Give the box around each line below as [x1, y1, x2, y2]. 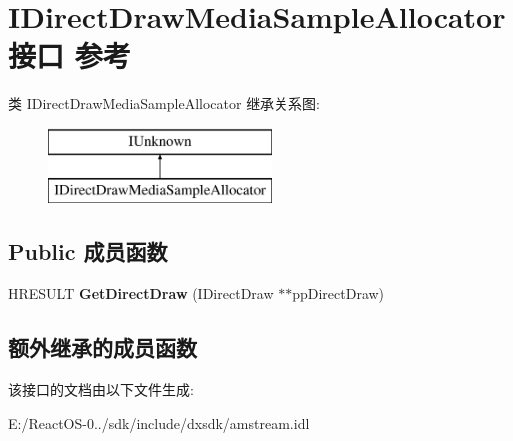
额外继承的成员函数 [8, 332, 197, 363]
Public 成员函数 [8, 236, 168, 267]
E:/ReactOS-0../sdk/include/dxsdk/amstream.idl [8, 412, 310, 433]
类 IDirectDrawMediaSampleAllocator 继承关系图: [8, 93, 321, 114]
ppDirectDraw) [292, 283, 385, 304]
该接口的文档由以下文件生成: [8, 379, 194, 400]
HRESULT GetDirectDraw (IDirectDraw [8, 283, 274, 304]
